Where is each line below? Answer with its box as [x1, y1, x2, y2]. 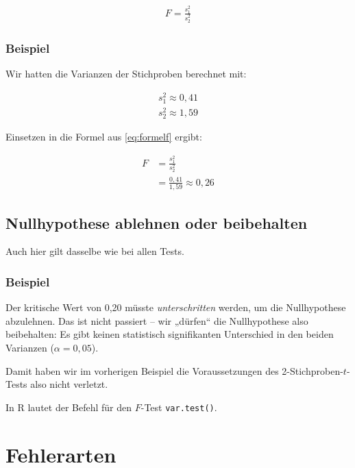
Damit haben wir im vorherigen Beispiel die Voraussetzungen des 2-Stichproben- [5, 363, 343, 378]
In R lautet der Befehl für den [5, 399, 132, 414]
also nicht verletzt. [30, 377, 108, 391]
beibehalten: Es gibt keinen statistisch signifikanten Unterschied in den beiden [5, 327, 334, 341]
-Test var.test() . [140, 399, 217, 414]
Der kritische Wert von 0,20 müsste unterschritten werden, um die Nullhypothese [5, 300, 346, 315]
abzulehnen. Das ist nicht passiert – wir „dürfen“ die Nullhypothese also [5, 313, 308, 328]
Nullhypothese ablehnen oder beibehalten [5, 212, 308, 233]
